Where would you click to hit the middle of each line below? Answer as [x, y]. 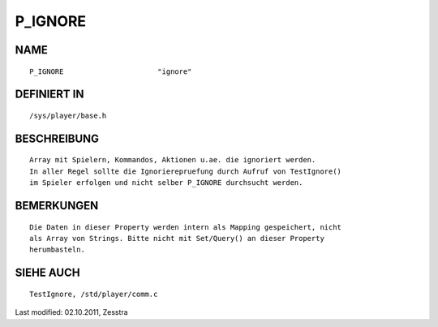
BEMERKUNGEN [57, 206]
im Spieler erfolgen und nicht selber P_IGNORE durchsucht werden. [166, 183]
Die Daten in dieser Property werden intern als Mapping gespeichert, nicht [186, 227]
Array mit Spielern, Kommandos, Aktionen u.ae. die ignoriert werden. [173, 160]
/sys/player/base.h [68, 115]
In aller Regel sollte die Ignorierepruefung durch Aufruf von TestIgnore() [186, 171]
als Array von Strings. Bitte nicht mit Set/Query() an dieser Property [177, 238]
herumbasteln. [57, 250]
